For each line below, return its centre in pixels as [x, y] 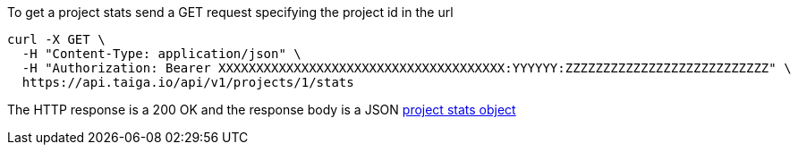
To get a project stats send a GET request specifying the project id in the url [230, 12]
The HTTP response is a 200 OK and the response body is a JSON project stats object [262, 110]
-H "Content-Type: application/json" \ [161, 54]
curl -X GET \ [56, 39]
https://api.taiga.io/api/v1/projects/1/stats [188, 82]
